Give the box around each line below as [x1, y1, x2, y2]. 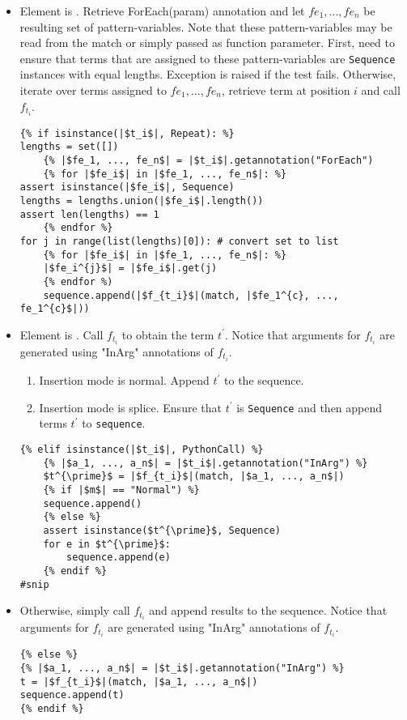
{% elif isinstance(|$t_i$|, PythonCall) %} [19, 444, 264, 455]
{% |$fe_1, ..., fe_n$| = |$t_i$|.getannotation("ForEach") [43, 155, 374, 167]
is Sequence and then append [236, 398, 383, 415]
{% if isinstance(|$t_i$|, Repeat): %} [19, 127, 235, 139]
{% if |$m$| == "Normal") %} [43, 484, 200, 496]
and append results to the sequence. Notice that [149, 602, 388, 619]
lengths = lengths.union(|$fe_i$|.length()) [19, 195, 264, 207]
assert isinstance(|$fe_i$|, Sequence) [19, 181, 235, 194]
